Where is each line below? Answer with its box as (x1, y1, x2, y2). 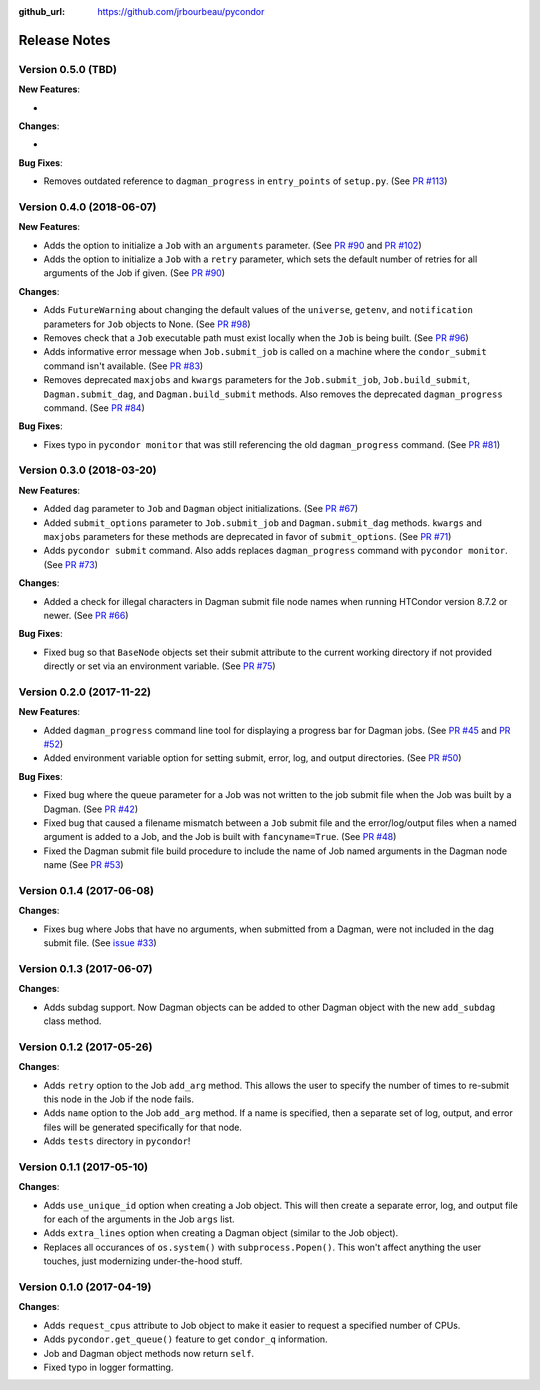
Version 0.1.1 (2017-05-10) (18, 1160, 149, 1174)
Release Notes (18, 31, 111, 49)
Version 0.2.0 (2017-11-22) (18, 685, 152, 699)
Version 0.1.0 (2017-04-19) (18, 1280, 152, 1294)
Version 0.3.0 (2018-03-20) (18, 463, 157, 477)
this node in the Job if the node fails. (43, 1093, 195, 1105)
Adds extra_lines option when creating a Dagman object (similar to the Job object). (43, 1227, 399, 1239)
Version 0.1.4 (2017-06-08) (18, 883, 155, 897)
